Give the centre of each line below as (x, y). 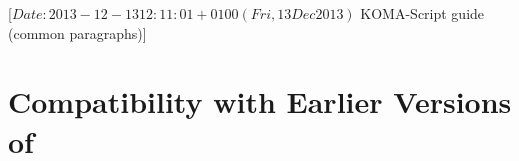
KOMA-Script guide (422, 13)
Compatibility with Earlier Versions (260, 101)
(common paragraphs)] (77, 32)
